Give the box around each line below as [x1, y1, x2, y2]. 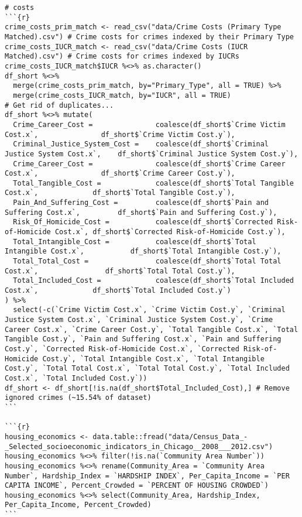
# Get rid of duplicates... [5, 101, 114, 109]
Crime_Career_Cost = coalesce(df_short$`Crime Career [13, 159, 286, 168]
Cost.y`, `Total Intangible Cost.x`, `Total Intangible [42, 354, 265, 363]
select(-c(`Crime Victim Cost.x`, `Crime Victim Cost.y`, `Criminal [13, 306, 286, 314]
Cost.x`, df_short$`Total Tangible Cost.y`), [5, 189, 235, 197]
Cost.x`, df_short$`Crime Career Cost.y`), [5, 169, 235, 178]
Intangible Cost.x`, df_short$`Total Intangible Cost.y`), [5, 247, 282, 256]
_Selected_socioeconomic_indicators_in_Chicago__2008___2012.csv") [5, 442, 273, 451]
